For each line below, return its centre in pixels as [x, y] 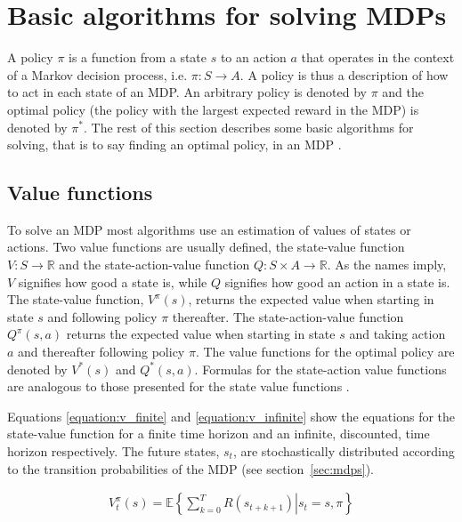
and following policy [102, 316]
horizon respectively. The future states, [113, 451]
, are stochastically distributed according [344, 451]
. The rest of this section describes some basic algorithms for [249, 127]
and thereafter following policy [101, 352]
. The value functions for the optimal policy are [325, 352]
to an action [253, 57]
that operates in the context [378, 57]
